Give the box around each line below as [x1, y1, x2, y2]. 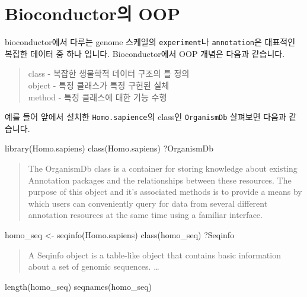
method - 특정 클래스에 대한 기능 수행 [28, 90, 167, 103]
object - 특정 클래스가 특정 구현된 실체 [28, 78, 170, 91]
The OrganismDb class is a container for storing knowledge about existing [28, 162, 298, 174]
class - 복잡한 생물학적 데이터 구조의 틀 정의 [28, 67, 190, 80]
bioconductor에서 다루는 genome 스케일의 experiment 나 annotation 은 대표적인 [5, 36, 296, 48]
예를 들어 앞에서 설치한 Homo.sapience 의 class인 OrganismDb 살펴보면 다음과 [5, 110, 286, 123]
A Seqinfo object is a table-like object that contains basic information [28, 248, 281, 261]
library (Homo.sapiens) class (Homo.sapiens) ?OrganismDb [5, 142, 214, 154]
